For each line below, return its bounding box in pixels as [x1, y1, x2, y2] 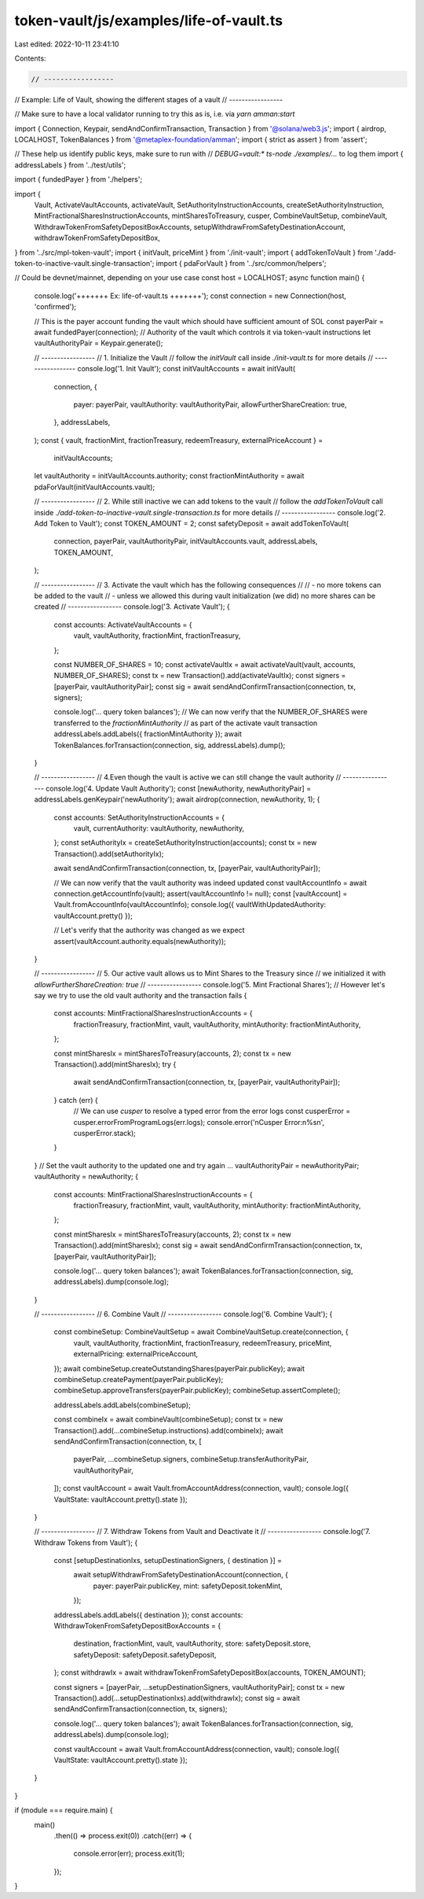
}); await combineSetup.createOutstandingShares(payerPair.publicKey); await [53, 1363, 305, 1373]
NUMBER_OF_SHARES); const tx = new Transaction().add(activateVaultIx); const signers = [53, 671, 346, 680]
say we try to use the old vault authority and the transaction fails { [34, 991, 247, 1001]
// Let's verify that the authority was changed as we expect [53, 925, 245, 935]
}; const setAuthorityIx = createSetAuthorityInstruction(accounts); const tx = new [53, 838, 317, 847]
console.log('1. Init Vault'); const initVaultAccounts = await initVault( [77, 364, 296, 374]
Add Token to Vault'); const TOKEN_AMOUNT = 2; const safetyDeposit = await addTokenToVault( [34, 519, 349, 529]
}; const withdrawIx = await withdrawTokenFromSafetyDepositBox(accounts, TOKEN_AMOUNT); [53, 1668, 367, 1677]
